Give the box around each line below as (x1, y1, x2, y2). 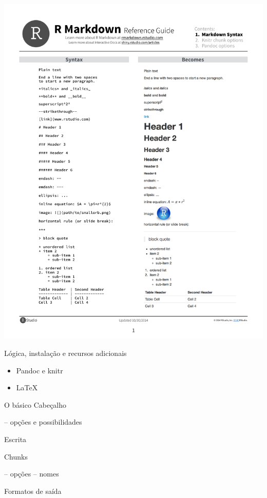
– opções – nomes (4, 468, 59, 479)
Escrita (4, 434, 27, 445)
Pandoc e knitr (16, 365, 63, 375)
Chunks (4, 451, 28, 462)
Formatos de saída (4, 485, 62, 496)
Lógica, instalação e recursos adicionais (4, 348, 127, 358)
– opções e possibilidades (4, 416, 82, 427)
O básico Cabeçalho (4, 399, 67, 410)
